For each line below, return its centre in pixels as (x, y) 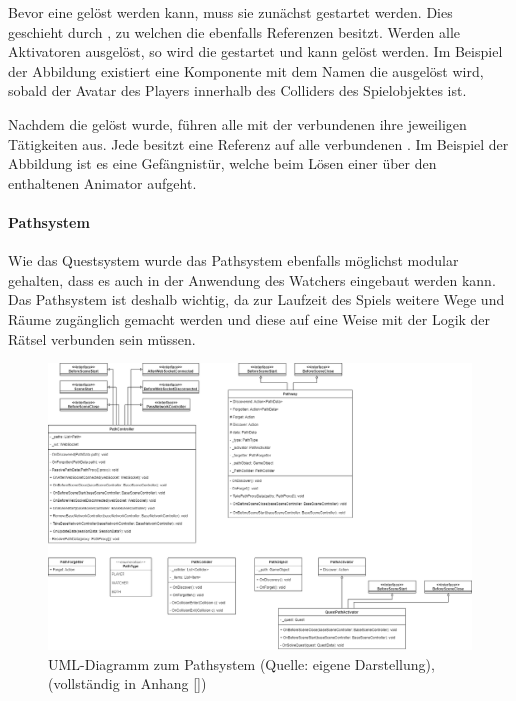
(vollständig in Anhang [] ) (127, 683)
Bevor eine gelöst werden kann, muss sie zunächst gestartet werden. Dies (230, 12)
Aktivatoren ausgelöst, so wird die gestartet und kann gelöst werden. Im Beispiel (255, 51)
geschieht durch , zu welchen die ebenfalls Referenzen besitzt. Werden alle (234, 31)
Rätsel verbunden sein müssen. (102, 338)
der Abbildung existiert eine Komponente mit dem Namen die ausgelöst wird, (246, 70)
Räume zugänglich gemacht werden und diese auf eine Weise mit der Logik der (249, 318)
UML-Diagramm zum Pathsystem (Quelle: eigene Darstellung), (241, 663)
